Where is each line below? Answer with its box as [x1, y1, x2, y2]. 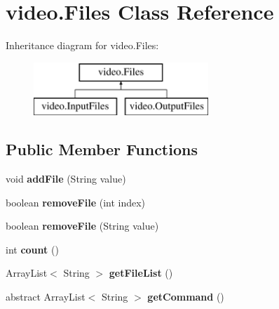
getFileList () [109, 265, 173, 280]
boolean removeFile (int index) [6, 195, 146, 209]
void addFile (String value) [6, 171, 126, 186]
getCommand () [147, 289, 224, 304]
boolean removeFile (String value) [6, 218, 159, 233]
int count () [6, 242, 59, 256]
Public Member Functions [6, 138, 198, 160]
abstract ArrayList [6, 289, 86, 304]
